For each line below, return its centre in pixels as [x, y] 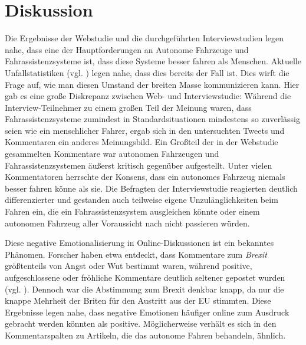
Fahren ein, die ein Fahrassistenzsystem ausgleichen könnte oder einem [132, 211]
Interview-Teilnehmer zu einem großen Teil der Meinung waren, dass [128, 107]
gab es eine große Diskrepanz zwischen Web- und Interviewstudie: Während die [148, 96]
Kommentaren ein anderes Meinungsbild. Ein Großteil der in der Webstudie [142, 142]
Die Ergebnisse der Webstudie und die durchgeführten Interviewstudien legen [144, 38]
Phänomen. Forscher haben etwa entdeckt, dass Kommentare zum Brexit [136, 254]
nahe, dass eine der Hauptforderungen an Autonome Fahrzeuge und [127, 49]
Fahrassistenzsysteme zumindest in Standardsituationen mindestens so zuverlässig [152, 119]
